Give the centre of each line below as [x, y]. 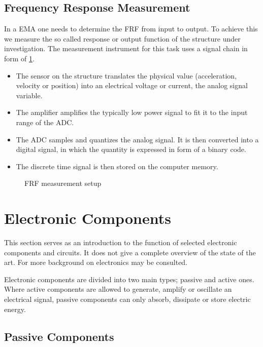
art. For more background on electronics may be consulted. [96, 262]
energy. [15, 309]
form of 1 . [19, 58]
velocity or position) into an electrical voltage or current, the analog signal [132, 85]
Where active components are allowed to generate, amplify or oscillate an [118, 289]
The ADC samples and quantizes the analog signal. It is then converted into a [137, 139]
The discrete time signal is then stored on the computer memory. [117, 166]
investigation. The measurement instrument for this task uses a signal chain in [126, 48]
